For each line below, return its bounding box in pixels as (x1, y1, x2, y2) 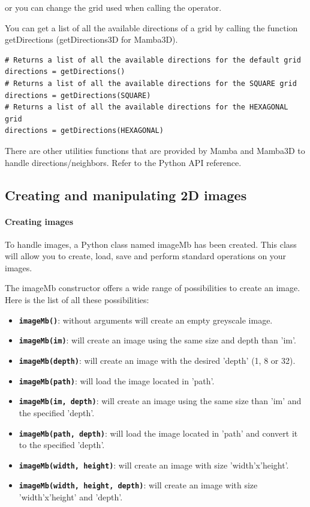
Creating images (5, 215, 74, 227)
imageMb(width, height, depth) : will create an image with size (19, 479, 258, 491)
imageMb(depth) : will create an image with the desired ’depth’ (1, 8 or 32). (19, 354, 296, 366)
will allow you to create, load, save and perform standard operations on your (5, 250, 287, 262)
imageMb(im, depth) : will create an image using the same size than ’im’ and (19, 395, 302, 407)
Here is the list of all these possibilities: (5, 293, 149, 306)
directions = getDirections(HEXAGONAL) (5, 126, 164, 135)
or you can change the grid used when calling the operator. (5, 1, 222, 13)
